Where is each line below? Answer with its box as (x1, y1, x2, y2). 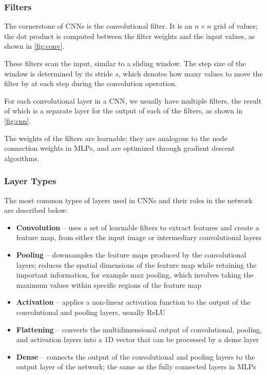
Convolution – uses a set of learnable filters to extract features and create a (16, 222, 259, 232)
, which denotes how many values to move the (118, 68, 263, 78)
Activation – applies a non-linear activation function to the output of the (16, 297, 251, 307)
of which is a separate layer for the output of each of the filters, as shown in (4, 105, 243, 116)
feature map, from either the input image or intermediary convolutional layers (16, 232, 261, 243)
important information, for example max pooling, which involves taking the (16, 269, 254, 280)
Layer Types (4, 174, 56, 187)
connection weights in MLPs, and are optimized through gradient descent (4, 143, 235, 153)
